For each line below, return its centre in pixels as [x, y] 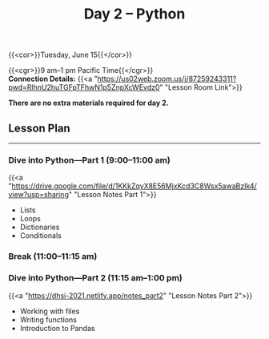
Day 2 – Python [134, 14]
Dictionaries [40, 227]
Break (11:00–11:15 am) [53, 256]
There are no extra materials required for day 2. [89, 103]
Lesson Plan [39, 128]
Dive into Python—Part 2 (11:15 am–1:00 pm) [95, 278]
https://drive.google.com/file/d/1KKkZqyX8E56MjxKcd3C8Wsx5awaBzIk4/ [134, 186]
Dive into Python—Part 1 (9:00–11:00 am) [89, 159]
